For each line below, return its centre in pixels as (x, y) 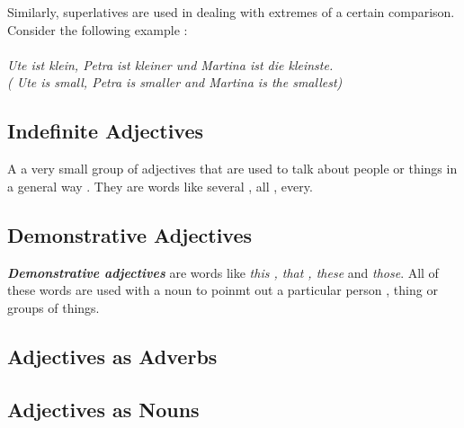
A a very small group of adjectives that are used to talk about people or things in (232, 169)
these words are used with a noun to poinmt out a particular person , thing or (223, 290)
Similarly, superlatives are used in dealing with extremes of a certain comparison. (231, 12)
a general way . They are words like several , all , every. (160, 186)
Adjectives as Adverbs (112, 356)
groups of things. (54, 307)
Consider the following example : (98, 29)
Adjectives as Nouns (103, 409)
